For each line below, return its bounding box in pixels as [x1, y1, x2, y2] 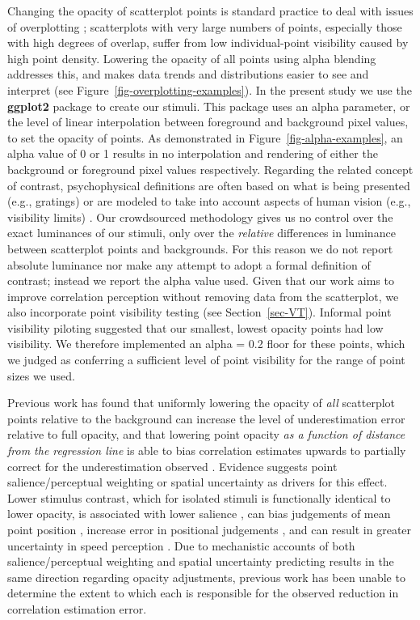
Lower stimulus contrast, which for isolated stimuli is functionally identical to [7, 489, 391, 506]
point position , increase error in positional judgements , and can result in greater [7, 521, 412, 537]
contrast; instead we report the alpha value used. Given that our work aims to [7, 272, 394, 289]
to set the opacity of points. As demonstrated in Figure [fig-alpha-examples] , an [7, 129, 403, 146]
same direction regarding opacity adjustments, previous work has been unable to [7, 568, 405, 585]
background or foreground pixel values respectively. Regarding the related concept [7, 160, 414, 177]
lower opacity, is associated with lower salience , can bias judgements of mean [7, 505, 391, 522]
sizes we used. [7, 367, 75, 384]
